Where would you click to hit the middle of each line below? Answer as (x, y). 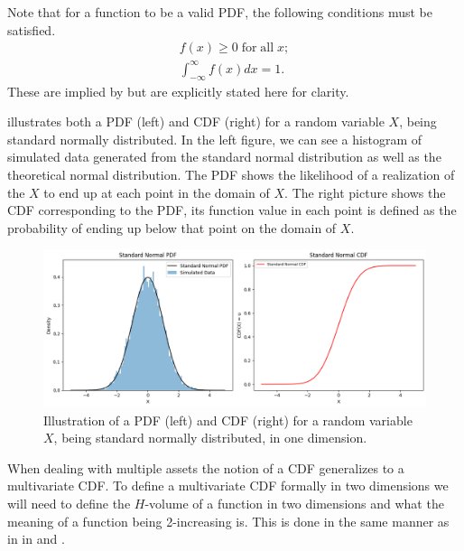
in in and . (36, 539)
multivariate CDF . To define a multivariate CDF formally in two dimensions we (228, 486)
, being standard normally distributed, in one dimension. (210, 438)
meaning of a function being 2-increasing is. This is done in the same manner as (228, 521)
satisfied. (32, 29)
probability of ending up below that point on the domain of (172, 227)
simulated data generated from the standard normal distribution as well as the (224, 157)
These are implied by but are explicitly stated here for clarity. (178, 91)
